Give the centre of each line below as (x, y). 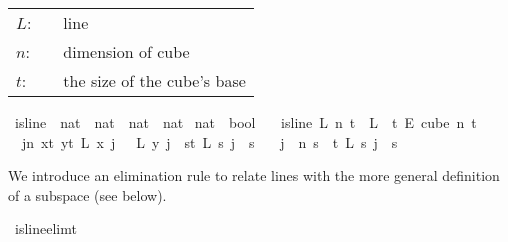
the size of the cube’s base (154, 80)
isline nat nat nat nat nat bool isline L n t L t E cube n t (245, 122)
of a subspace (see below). (87, 194)
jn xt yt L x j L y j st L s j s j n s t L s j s (209, 141)
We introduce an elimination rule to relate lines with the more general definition (254, 175)
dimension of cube (126, 51)
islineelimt (45, 228)
